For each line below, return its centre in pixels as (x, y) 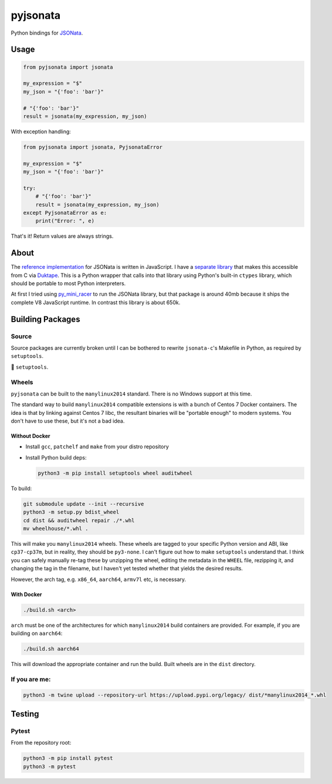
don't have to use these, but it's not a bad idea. (68, 421)
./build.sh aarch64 (51, 649)
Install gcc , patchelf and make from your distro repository (97, 447)
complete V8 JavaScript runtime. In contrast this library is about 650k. (96, 302)
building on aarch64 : (37, 633)
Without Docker (31, 436)
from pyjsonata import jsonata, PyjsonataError (93, 147)
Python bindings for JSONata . (47, 33)
